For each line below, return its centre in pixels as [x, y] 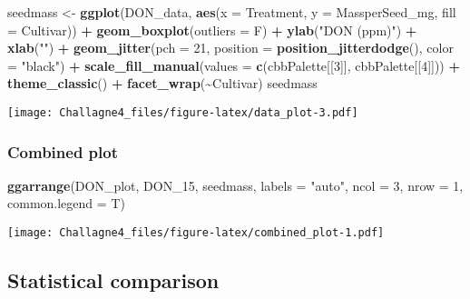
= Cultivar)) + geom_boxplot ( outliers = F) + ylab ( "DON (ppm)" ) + [212, 30]
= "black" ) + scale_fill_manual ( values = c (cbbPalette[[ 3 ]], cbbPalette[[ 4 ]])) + [234, 65]
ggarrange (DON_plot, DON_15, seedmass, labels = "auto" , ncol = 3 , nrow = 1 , [235, 185]
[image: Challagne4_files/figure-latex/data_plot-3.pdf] [183, 112]
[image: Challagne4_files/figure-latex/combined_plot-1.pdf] [196, 233]
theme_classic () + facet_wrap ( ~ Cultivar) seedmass [162, 83]
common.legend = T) [66, 203]
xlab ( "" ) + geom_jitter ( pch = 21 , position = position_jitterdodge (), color [230, 48]
